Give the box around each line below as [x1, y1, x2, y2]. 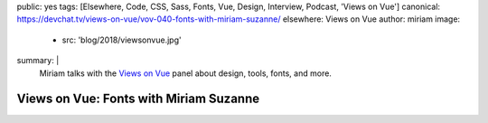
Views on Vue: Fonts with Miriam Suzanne [16, 91, 260, 107]
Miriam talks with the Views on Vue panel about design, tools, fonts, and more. [39, 68, 332, 79]
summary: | [16, 55, 60, 66]
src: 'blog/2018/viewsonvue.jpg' [61, 34, 182, 45]
